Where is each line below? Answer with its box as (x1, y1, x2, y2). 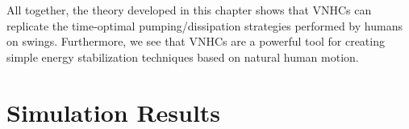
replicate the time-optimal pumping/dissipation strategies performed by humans (6, 17, 403, 34)
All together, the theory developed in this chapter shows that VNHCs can (6, 2, 372, 18)
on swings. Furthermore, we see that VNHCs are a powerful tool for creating (6, 33, 385, 50)
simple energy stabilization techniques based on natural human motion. (6, 48, 359, 65)
